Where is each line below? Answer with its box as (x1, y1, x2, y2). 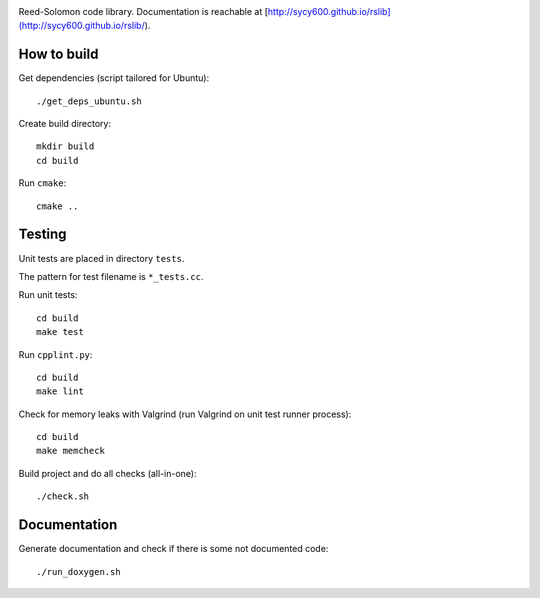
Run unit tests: (18, 289, 78, 301)
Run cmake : (18, 177, 67, 189)
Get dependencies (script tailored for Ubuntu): (18, 72, 210, 84)
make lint (36, 386, 84, 397)
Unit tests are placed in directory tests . (18, 252, 185, 264)
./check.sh (36, 491, 90, 502)
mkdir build (36, 141, 95, 152)
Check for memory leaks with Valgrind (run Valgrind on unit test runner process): (18, 408, 352, 420)
